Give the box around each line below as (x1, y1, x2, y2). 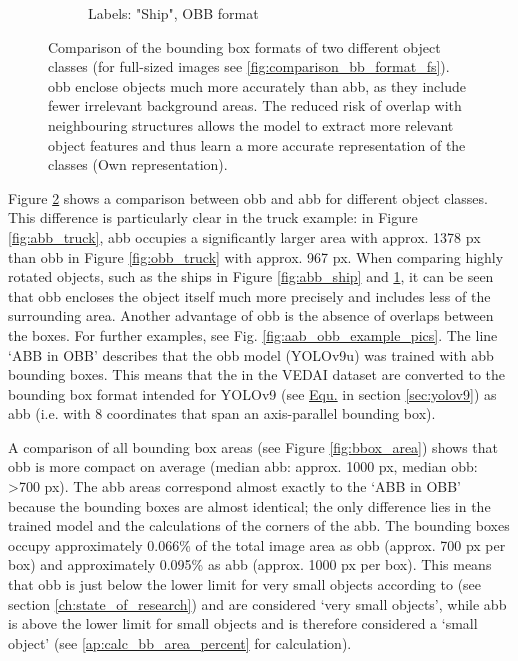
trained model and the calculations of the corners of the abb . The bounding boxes (8, 515, 510, 536)
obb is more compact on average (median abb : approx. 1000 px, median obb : (8, 456, 478, 477)
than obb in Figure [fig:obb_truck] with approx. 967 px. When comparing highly (8, 246, 504, 267)
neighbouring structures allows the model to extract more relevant (48, 114, 454, 135)
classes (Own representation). (48, 154, 228, 175)
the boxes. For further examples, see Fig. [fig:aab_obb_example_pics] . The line (8, 324, 498, 345)
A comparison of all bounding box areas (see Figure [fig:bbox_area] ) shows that (8, 436, 498, 457)
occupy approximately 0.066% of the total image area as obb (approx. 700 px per (8, 534, 506, 555)
